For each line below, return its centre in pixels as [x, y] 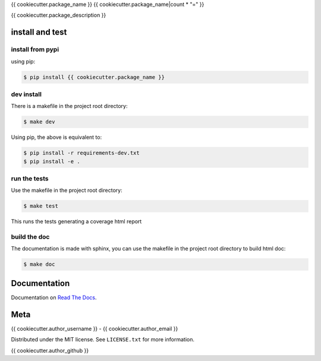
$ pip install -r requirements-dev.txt [81, 153]
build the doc [30, 237]
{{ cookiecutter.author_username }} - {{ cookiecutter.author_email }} [95, 328]
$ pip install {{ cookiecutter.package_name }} [94, 77]
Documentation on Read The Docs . [54, 297]
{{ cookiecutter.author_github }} [50, 350]
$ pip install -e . [52, 161]
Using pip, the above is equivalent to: [56, 137]
